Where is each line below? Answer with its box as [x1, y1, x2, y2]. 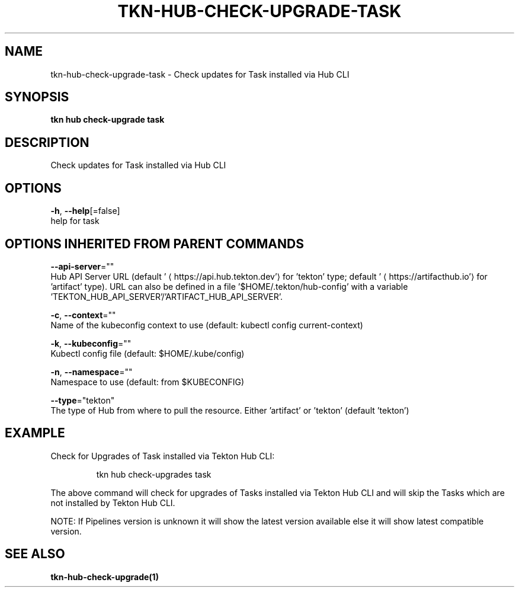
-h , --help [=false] [50, 206, 120, 216]
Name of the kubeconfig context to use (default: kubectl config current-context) [50, 319, 363, 330]
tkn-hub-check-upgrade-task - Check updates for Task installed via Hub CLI [50, 69, 350, 79]
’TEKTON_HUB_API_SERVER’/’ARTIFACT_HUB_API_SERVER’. [50, 291, 283, 302]
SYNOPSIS [5, 89, 69, 105]
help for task [50, 216, 100, 226]
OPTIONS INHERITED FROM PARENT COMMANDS [5, 236, 304, 251]
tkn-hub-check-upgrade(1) [50, 571, 159, 582]
